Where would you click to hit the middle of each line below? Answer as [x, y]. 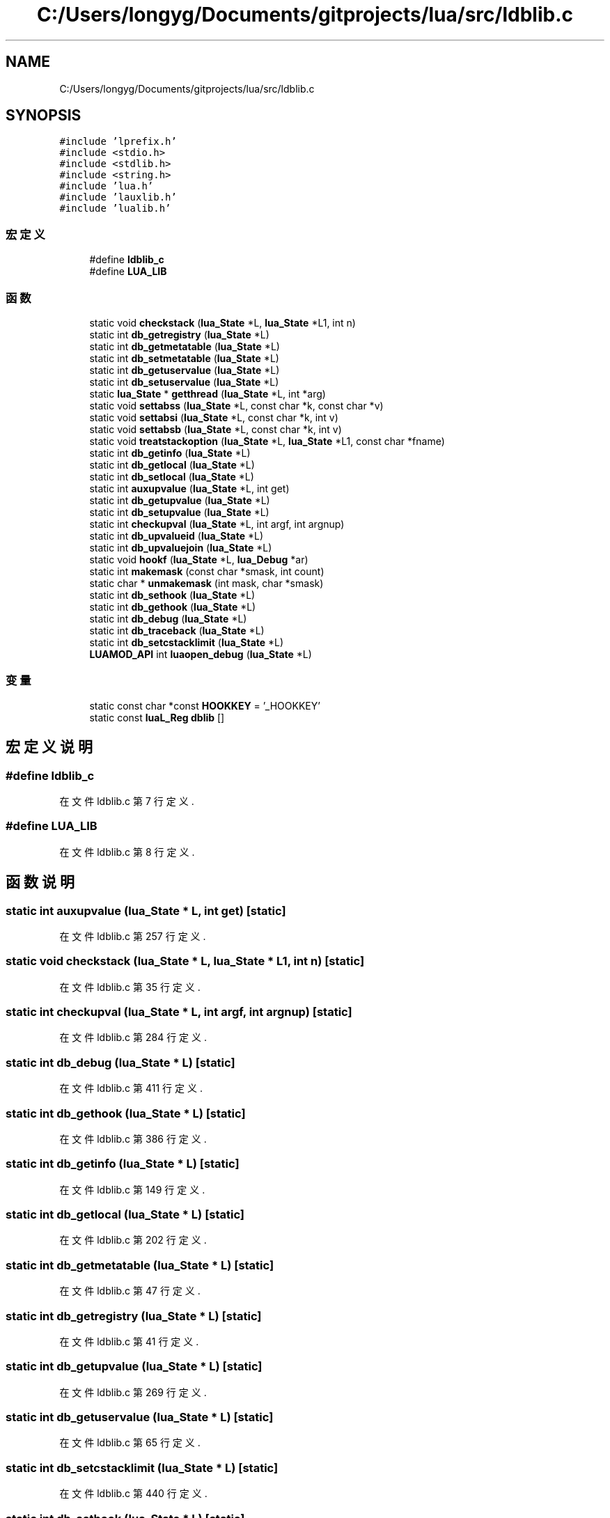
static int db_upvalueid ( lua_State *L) [177, 535]
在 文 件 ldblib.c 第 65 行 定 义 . [130, 1443]
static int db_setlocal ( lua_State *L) [172, 476]
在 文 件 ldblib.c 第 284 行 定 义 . [133, 1038]
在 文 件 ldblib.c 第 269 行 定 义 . [133, 1392]
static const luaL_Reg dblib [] [157, 717]
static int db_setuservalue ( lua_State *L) [184, 382]
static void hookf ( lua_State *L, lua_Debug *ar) [199, 559]
